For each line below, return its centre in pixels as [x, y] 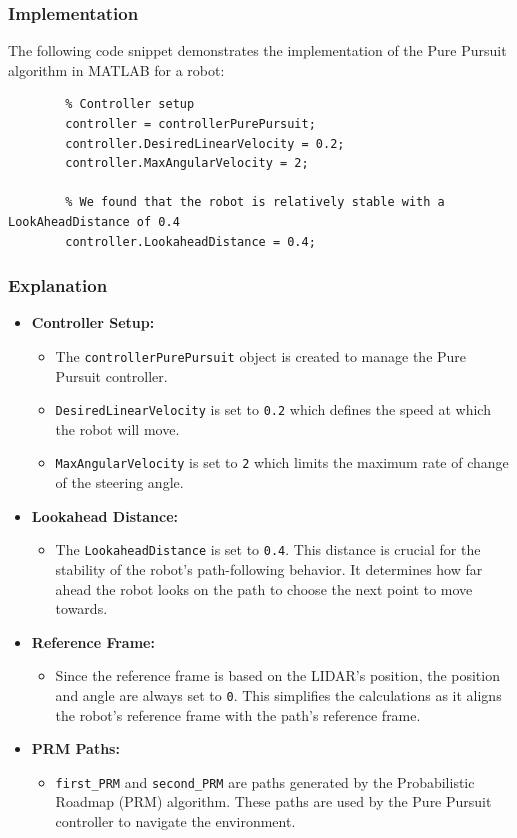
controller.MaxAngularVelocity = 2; [187, 163]
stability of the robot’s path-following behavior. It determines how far [269, 568]
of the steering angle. [119, 482]
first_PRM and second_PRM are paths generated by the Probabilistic [265, 781]
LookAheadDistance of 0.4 [94, 221]
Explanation [58, 285]
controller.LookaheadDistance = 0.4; [190, 241]
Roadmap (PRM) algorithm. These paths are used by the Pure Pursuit [273, 801]
